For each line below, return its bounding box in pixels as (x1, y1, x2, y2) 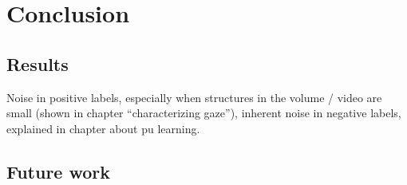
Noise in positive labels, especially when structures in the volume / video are (6, 89, 382, 105)
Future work (6, 159, 111, 183)
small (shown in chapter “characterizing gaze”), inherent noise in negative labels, (6, 104, 401, 121)
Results (6, 51, 69, 76)
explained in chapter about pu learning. (6, 120, 200, 136)
